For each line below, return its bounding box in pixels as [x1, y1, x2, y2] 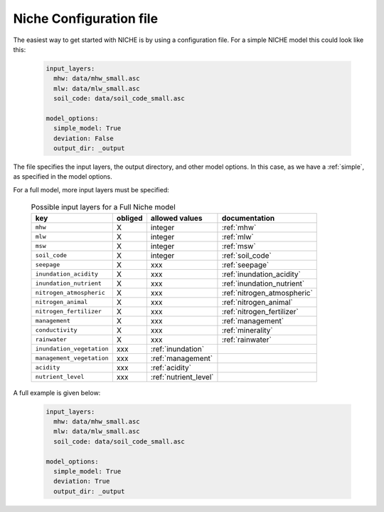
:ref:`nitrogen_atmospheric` [221, 288, 313, 298]
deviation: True [53, 477, 110, 486]
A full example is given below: [13, 388, 101, 397]
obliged [116, 213, 143, 223]
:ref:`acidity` [150, 362, 192, 372]
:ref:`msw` [221, 241, 256, 251]
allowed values [150, 213, 203, 223]
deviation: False [53, 134, 114, 142]
